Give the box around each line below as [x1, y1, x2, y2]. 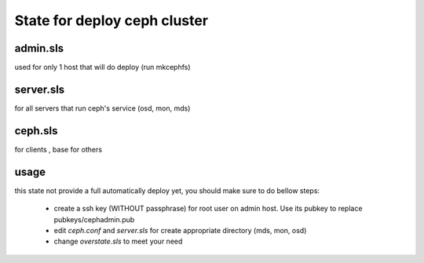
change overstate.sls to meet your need [53, 236, 183, 247]
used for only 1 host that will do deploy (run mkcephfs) [14, 63, 192, 72]
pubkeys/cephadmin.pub [53, 214, 135, 224]
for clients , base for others [14, 144, 102, 154]
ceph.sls [14, 124, 58, 137]
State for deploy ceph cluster [14, 12, 208, 29]
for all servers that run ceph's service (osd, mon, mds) [14, 103, 191, 113]
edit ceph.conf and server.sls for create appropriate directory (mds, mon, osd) [53, 225, 307, 235]
